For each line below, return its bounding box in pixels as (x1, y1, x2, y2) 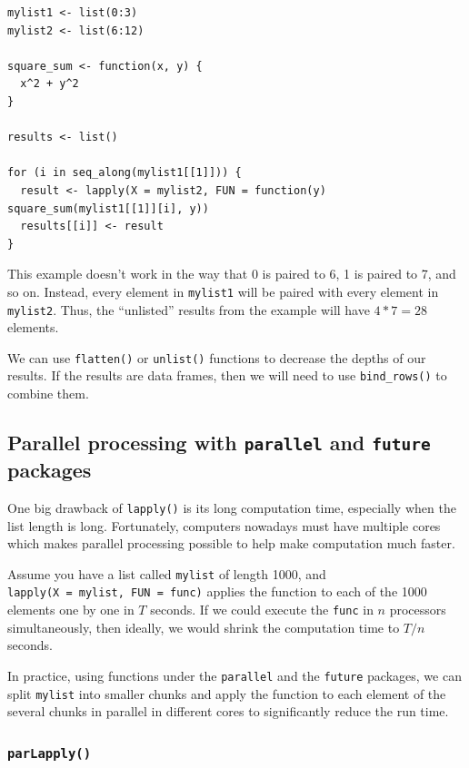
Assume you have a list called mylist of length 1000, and (7, 564, 326, 583)
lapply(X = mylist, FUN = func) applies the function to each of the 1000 (7, 582, 427, 601)
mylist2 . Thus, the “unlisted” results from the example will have (7, 300, 370, 319)
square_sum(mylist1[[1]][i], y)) (7, 202, 209, 215)
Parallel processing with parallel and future (7, 428, 431, 457)
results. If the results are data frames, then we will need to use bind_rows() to (7, 366, 447, 385)
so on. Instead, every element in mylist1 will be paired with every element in (7, 281, 439, 300)
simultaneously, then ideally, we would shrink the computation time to (7, 617, 400, 636)
